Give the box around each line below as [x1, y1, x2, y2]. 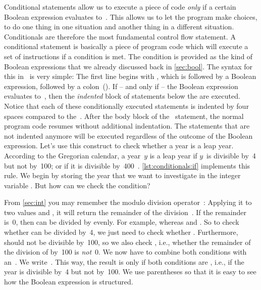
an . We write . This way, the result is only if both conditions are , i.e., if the [4, 256, 244, 267]
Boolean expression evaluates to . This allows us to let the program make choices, [4, 11, 257, 22]
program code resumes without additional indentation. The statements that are [4, 120, 250, 131]
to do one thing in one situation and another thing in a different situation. [4, 21, 234, 32]
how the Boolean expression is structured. [4, 276, 133, 287]
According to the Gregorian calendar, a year [4, 150, 141, 160]
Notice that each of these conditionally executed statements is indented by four [4, 100, 249, 111]
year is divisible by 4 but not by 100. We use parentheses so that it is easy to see [4, 266, 256, 277]
